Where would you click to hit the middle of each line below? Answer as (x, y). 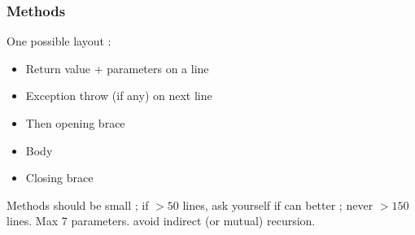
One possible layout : (59, 41)
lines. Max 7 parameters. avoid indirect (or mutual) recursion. (161, 221)
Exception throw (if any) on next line (119, 96)
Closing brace (59, 178)
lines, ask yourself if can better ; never (278, 205)
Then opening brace (75, 123)
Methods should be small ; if (78, 205)
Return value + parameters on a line (117, 68)
